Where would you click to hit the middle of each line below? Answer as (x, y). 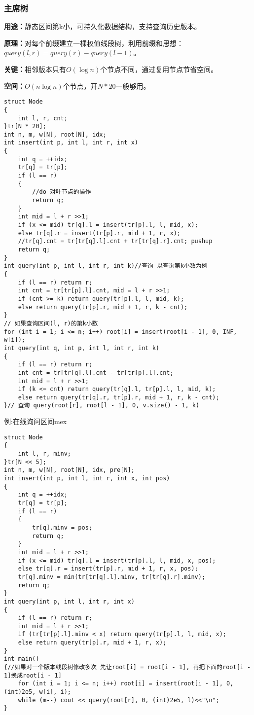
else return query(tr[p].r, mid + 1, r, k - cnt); (103, 307)
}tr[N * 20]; (25, 126)
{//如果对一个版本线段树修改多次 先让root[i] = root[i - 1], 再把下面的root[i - (127, 667)
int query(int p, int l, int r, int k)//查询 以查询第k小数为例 (106, 266)
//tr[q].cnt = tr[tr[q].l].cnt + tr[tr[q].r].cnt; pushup (115, 241)
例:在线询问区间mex (36, 421)
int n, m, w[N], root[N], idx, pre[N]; (69, 470)
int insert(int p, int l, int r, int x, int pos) (87, 478)
